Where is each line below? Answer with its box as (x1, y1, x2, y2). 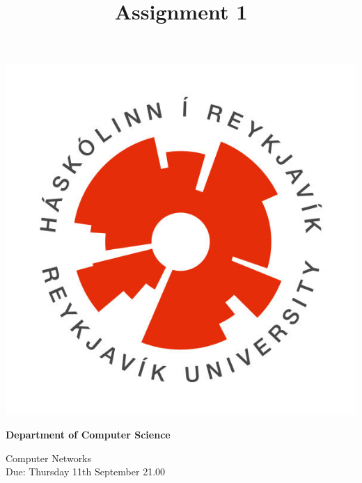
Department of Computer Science (6, 427, 171, 441)
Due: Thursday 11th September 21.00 (6, 464, 166, 479)
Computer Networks (6, 450, 92, 465)
